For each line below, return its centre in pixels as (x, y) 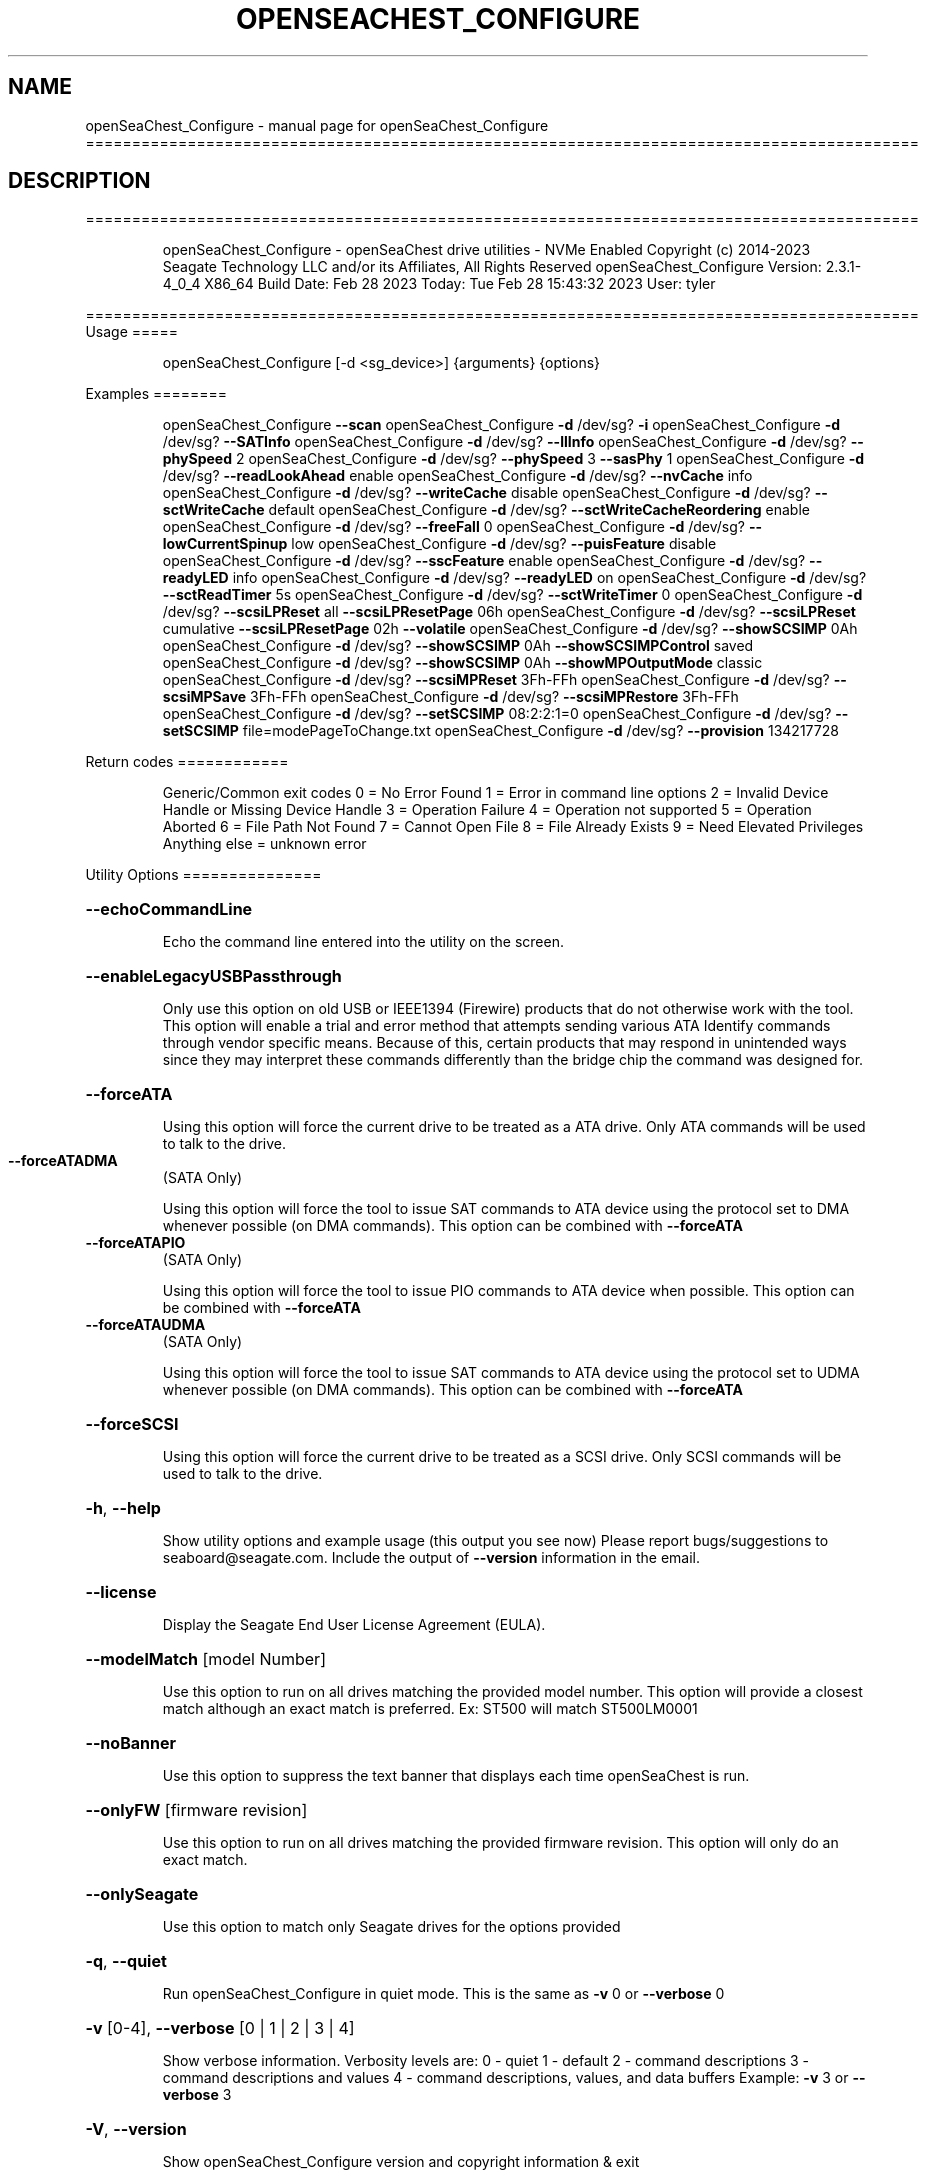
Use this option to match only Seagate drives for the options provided (391, 1927)
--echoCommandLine (169, 909)
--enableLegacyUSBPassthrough (213, 976)
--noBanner (130, 1743)
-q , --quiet (126, 1961)
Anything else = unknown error (264, 844)
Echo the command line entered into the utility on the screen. (363, 942)
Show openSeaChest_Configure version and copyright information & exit (401, 2162)
